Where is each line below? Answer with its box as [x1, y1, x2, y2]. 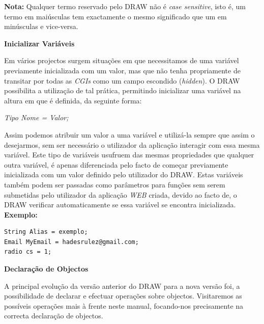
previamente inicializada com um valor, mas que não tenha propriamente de [4, 65, 241, 75]
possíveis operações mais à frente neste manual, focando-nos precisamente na [4, 300, 244, 311]
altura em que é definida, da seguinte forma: [4, 95, 142, 105]
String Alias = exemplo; [4, 228, 88, 236]
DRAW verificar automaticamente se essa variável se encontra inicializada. [4, 199, 236, 210]
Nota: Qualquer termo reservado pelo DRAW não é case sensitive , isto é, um [4, 1, 246, 11]
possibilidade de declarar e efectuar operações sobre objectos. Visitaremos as [4, 290, 242, 301]
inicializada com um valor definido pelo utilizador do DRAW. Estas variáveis [4, 169, 243, 180]
